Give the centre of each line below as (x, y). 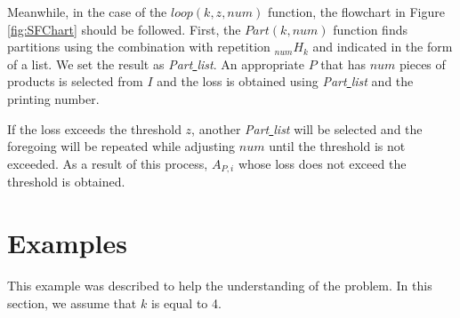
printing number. (53, 98)
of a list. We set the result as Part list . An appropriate (156, 64)
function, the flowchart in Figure (356, 12)
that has (343, 64)
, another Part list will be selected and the (307, 128)
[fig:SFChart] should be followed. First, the (124, 29)
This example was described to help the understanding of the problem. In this (220, 285)
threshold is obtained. (66, 182)
